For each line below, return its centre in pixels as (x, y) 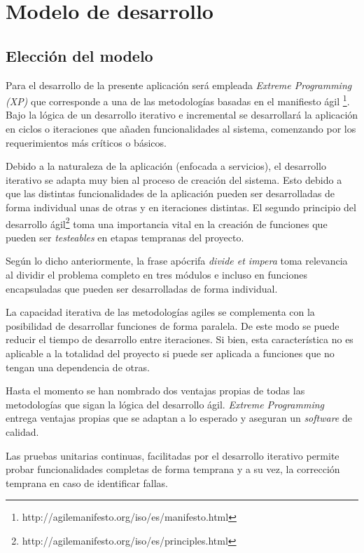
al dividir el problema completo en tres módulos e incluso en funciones (156, 275)
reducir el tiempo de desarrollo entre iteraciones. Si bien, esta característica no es (180, 339)
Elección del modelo (79, 55)
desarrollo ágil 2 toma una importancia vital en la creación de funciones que (167, 222)
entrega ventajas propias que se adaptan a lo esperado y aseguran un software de (179, 418)
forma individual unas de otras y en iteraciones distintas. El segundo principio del (181, 207)
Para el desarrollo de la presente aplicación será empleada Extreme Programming (179, 85)
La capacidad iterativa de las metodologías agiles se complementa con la (160, 312)
